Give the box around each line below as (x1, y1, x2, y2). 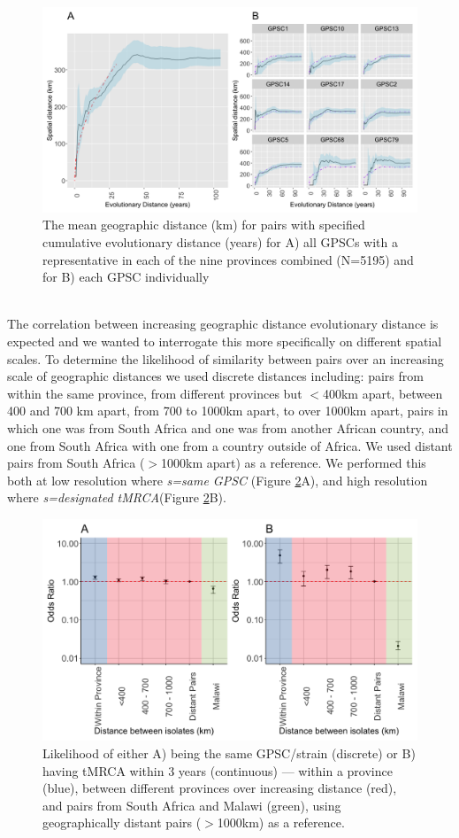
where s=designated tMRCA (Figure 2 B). (7, 488, 226, 507)
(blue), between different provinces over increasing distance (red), (42, 779, 397, 797)
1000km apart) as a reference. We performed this (161, 454, 426, 472)
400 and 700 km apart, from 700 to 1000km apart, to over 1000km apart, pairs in (7, 401, 448, 420)
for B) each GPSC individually (42, 268, 210, 286)
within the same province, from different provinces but (7, 384, 302, 402)
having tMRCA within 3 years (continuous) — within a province (42, 761, 393, 780)
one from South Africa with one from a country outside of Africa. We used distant (7, 436, 453, 454)
